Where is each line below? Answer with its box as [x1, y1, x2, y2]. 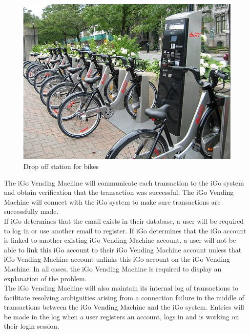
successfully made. [4, 206, 59, 216]
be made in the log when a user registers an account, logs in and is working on [4, 311, 239, 321]
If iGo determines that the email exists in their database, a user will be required [4, 215, 244, 226]
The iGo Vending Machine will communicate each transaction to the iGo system [4, 177, 244, 188]
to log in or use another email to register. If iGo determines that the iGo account [4, 225, 247, 235]
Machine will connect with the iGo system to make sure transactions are [4, 196, 221, 207]
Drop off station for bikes [23, 161, 99, 171]
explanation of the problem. [4, 273, 87, 283]
